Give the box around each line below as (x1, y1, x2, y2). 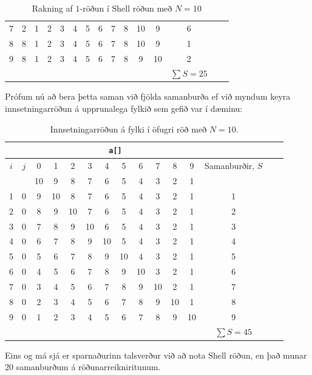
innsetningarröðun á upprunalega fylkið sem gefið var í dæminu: (5, 102, 243, 115)
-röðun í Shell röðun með (80, 2, 172, 14)
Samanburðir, (205, 159, 255, 172)
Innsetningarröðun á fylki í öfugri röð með (50, 122, 207, 135)
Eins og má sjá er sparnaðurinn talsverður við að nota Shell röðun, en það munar (5, 348, 307, 361)
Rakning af (32, 2, 73, 14)
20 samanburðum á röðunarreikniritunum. (5, 360, 161, 373)
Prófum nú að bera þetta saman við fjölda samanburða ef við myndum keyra (5, 90, 291, 103)
